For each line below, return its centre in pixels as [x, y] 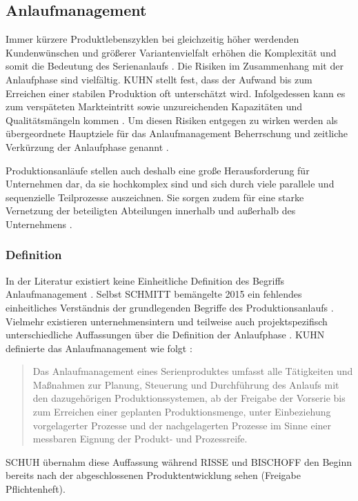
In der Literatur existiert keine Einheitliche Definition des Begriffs [145, 280]
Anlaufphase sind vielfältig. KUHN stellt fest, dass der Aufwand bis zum [159, 79]
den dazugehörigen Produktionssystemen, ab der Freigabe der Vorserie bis [189, 398]
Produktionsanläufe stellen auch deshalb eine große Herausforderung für [158, 170]
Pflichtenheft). [36, 489]
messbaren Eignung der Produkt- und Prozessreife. [140, 439]
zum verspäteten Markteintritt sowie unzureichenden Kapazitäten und [154, 106]
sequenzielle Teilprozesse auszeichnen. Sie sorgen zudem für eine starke [155, 197]
